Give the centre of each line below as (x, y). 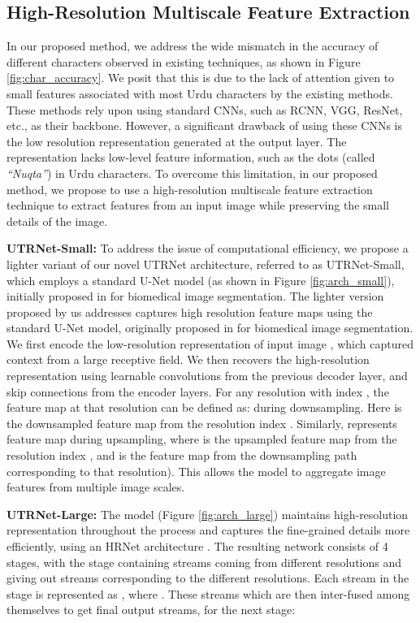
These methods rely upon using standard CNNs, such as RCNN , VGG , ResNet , (205, 109)
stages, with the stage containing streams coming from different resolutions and (204, 562)
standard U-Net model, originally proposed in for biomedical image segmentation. (210, 328)
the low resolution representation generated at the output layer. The (177, 141)
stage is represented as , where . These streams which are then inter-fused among (208, 593)
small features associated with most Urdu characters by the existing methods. (200, 93)
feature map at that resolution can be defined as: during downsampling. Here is (204, 407)
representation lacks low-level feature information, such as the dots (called (191, 157)
